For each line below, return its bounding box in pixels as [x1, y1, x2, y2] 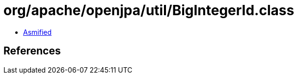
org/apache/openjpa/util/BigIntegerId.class [3, 2, 295, 19]
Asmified [23, 27, 52, 36]
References [3, 45, 61, 57]
